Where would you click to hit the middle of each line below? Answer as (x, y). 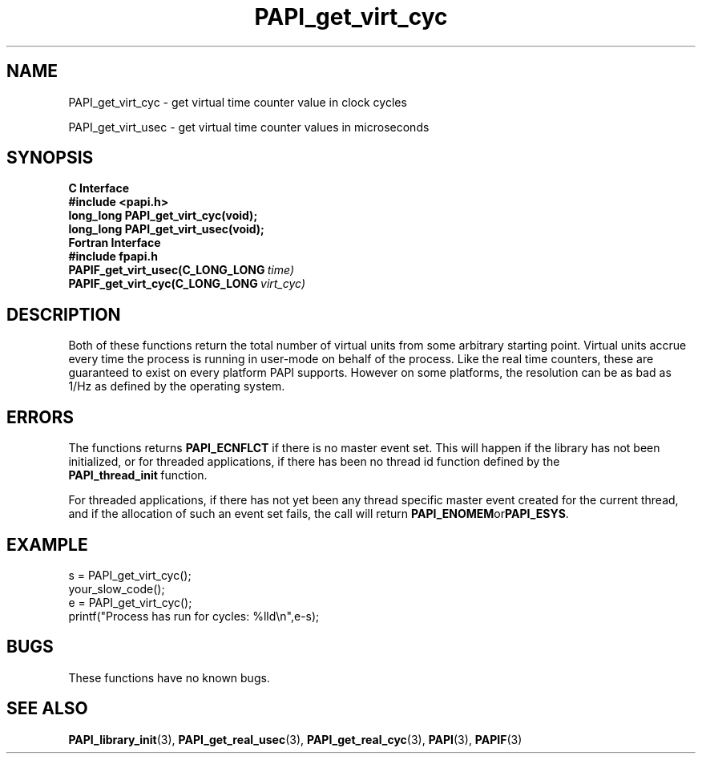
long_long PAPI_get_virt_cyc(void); (163, 216)
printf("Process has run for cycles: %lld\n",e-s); (194, 616)
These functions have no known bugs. (169, 677)
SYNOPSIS (50, 158)
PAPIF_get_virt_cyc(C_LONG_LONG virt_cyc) (187, 284)
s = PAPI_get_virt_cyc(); (130, 575)
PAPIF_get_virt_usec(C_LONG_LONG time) (182, 270)
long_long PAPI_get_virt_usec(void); (166, 229)
